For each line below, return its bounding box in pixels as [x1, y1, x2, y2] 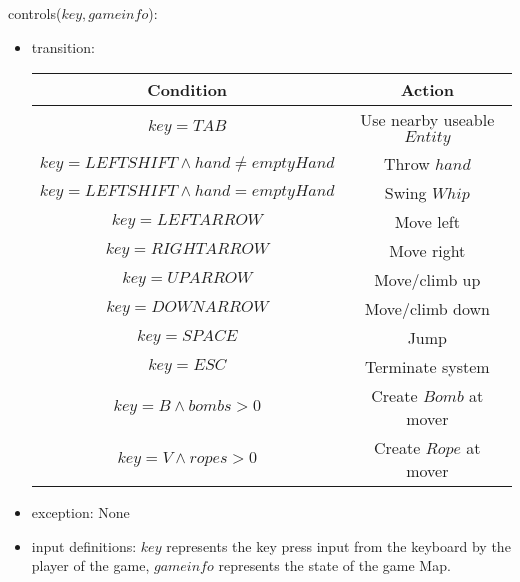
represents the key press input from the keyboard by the [166, 535, 511, 556]
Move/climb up [374, 268, 481, 292]
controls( [8, 3, 62, 23]
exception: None [31, 502, 130, 523]
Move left [394, 210, 460, 234]
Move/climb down [364, 297, 490, 321]
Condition [147, 78, 228, 102]
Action [400, 78, 454, 102]
